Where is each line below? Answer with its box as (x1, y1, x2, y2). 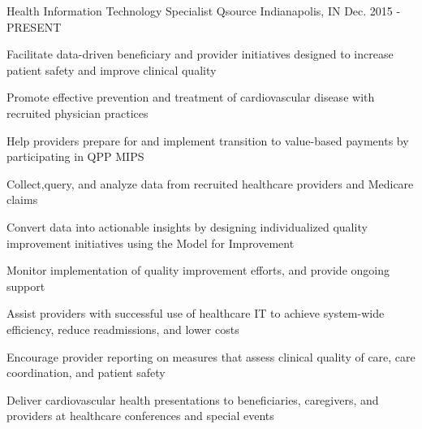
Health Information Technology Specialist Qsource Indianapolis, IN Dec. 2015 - (6, 2, 401, 19)
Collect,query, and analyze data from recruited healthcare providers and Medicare (6, 175, 414, 192)
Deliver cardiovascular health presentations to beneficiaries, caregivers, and (6, 391, 379, 408)
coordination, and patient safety (6, 364, 166, 381)
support (6, 277, 45, 294)
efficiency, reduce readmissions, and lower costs (6, 320, 239, 337)
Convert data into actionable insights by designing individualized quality (6, 218, 368, 235)
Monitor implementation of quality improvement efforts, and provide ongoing (6, 262, 390, 279)
